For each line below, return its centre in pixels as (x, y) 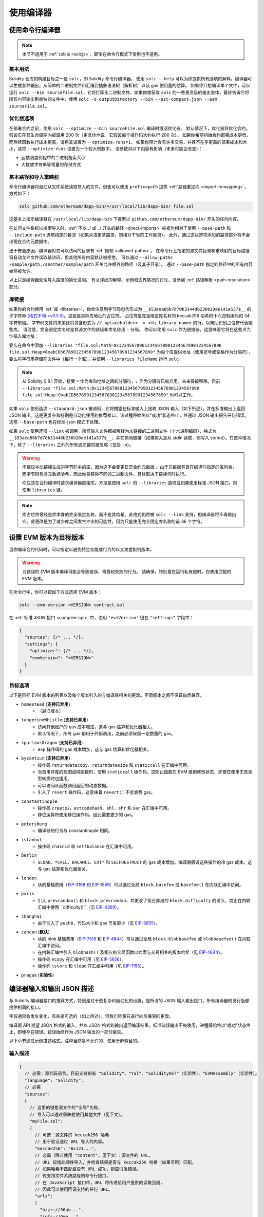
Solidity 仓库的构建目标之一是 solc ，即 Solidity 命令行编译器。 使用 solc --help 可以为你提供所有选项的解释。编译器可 (131, 79)
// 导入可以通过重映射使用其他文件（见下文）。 (77, 1114)
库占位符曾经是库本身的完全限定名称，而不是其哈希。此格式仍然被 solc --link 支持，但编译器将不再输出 (129, 515)
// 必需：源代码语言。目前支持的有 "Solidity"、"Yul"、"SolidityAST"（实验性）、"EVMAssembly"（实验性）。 (142, 1074)
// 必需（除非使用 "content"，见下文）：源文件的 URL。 (94, 1155)
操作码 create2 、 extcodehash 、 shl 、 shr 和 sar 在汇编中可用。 (105, 808)
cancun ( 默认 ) (35, 932)
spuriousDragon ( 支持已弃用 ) (52, 742)
